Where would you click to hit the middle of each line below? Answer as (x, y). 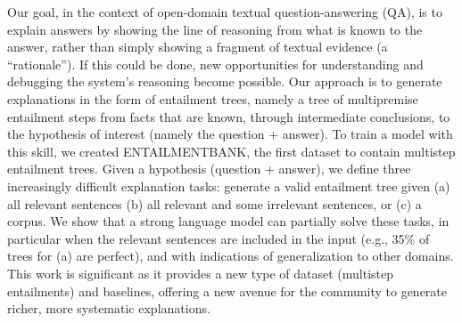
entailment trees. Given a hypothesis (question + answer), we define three (209, 169)
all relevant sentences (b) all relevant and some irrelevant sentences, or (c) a (214, 203)
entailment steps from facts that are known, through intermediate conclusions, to (229, 116)
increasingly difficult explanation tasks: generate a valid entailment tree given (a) (229, 186)
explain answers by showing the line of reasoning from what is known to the (215, 29)
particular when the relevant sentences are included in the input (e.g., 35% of (219, 238)
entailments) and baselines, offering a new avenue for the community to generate (227, 291)
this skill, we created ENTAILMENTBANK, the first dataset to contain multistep (231, 151)
